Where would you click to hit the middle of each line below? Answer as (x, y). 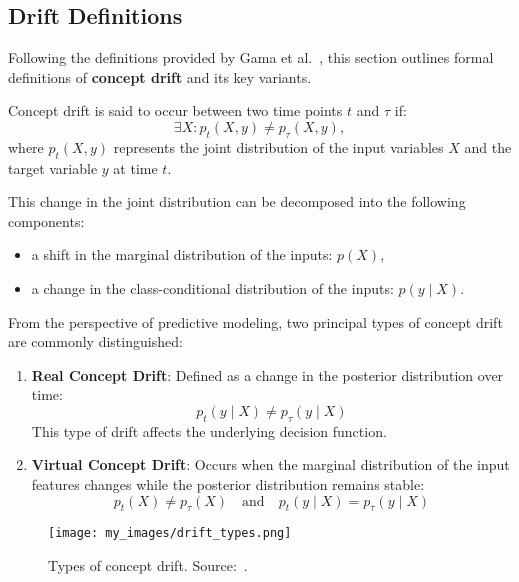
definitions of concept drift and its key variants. (160, 76)
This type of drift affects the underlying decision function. (209, 430)
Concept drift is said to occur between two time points (175, 110)
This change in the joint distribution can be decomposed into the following (237, 201)
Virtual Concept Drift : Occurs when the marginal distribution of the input (270, 464)
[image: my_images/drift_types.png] (170, 533)
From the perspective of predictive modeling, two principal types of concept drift (255, 321)
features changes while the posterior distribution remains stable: (228, 483)
